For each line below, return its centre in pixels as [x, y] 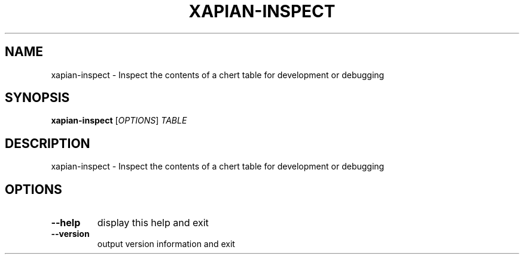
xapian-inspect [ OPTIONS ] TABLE [119, 121]
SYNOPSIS [37, 98]
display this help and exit [153, 223]
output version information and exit [166, 244]
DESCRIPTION [48, 143]
